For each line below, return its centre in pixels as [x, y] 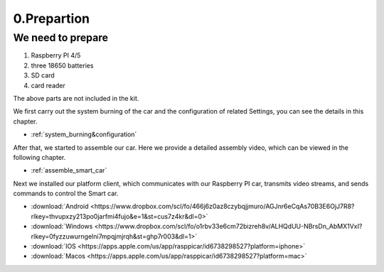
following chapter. [39, 157]
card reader [48, 85]
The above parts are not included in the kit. [76, 98]
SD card [43, 75]
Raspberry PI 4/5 [56, 55]
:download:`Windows [62, 227]
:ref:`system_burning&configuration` [84, 134]
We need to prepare [61, 38]
